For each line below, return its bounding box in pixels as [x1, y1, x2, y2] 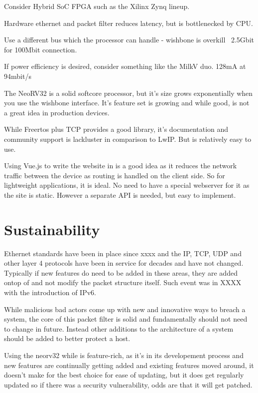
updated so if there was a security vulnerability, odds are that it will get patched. [4, 379, 253, 390]
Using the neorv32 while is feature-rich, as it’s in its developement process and [4, 350, 244, 360]
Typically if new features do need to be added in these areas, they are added [4, 267, 238, 278]
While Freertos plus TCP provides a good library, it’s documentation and [4, 124, 229, 134]
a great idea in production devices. [4, 107, 110, 117]
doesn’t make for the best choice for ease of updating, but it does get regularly [4, 370, 244, 380]
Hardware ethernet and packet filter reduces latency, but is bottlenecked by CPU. [4, 17, 253, 28]
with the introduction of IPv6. [4, 287, 96, 297]
